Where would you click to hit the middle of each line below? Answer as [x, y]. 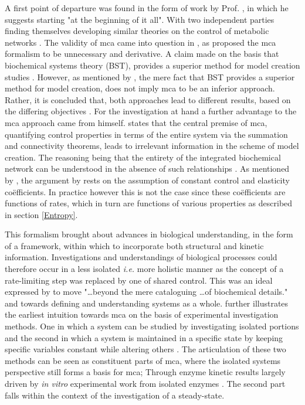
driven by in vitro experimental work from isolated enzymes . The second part [145, 383]
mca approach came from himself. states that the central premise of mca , [136, 122]
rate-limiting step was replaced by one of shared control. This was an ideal [139, 280]
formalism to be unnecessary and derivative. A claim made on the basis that [142, 54]
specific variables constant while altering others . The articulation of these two [145, 349]
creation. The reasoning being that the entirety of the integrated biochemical [143, 157]
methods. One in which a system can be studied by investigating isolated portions [152, 326]
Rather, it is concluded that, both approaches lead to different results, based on [148, 99]
